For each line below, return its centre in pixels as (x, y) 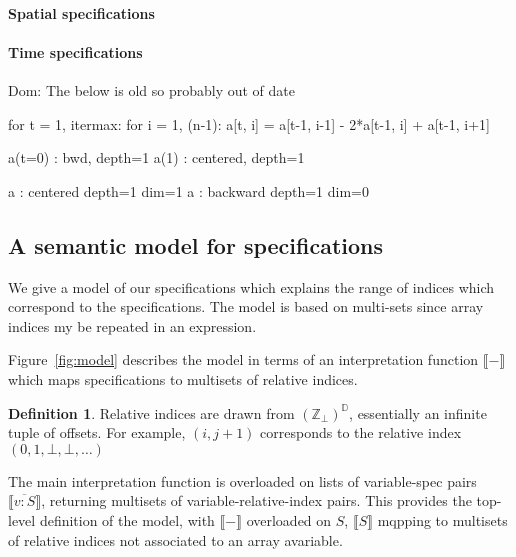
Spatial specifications (81, 12)
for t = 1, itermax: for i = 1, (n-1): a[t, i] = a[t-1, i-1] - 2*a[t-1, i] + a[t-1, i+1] (249, 123)
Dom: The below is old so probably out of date (151, 89)
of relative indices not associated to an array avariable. (175, 539)
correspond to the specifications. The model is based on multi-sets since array (246, 306)
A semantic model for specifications (196, 244)
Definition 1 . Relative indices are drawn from (151, 412)
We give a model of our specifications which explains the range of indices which (251, 286)
